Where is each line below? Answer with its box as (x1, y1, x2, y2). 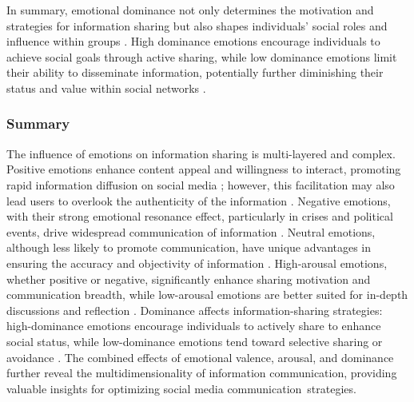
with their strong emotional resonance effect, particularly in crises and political (6, 208, 393, 225)
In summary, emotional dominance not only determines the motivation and (6, 2, 374, 18)
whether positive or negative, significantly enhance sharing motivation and (6, 270, 371, 287)
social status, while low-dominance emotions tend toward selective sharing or (6, 332, 383, 349)
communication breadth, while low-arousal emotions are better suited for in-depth (6, 286, 408, 303)
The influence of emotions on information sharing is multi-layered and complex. (6, 145, 396, 161)
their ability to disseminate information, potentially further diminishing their (6, 64, 384, 81)
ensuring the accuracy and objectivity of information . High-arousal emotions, (6, 254, 388, 271)
